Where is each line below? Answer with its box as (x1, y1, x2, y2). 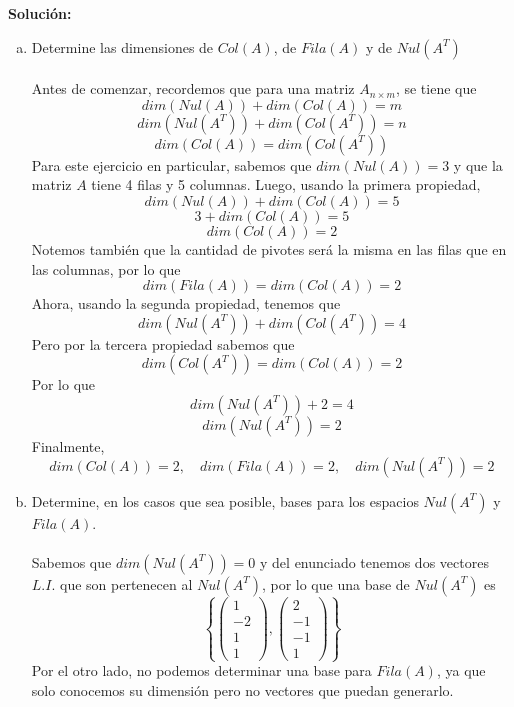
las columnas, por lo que (31, 258, 181, 279)
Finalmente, (31, 435, 105, 456)
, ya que (436, 660, 486, 681)
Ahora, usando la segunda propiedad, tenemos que (31, 293, 341, 314)
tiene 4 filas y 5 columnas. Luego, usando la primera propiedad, (91, 174, 481, 195)
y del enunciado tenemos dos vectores (260, 551, 489, 572)
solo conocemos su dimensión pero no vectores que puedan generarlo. (31, 680, 454, 700)
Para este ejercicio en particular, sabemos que (31, 154, 312, 175)
